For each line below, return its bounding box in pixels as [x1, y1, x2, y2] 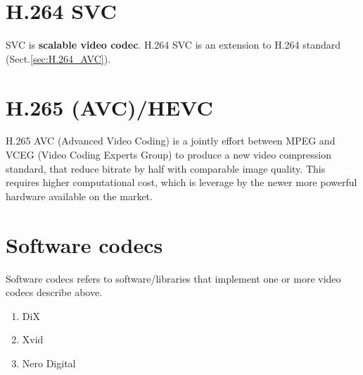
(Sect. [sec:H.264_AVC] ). [6, 51, 111, 66]
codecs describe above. [6, 285, 103, 300]
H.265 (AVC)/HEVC [6, 92, 213, 121]
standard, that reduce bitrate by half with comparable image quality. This [6, 161, 326, 176]
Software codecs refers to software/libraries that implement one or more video [6, 271, 341, 285]
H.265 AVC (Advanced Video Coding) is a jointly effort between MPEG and [6, 133, 336, 148]
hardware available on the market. [6, 188, 153, 203]
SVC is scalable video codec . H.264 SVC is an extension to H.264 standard [6, 37, 341, 52]
